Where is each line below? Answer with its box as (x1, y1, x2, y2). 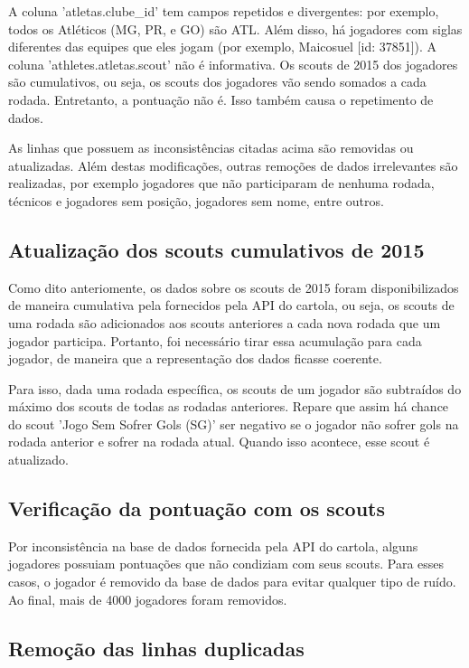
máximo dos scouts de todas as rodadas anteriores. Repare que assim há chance (8, 397, 449, 416)
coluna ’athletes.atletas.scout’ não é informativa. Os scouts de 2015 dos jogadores (8, 54, 458, 73)
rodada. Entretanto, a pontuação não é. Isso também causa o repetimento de (8, 89, 434, 108)
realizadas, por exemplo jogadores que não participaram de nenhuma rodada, (8, 174, 435, 193)
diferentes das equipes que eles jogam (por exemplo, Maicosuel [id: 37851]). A (8, 37, 437, 56)
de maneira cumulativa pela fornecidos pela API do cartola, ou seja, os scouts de (8, 296, 455, 315)
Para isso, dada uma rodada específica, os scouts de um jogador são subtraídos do (8, 379, 462, 398)
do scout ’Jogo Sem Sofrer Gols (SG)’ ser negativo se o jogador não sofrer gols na (8, 414, 459, 433)
